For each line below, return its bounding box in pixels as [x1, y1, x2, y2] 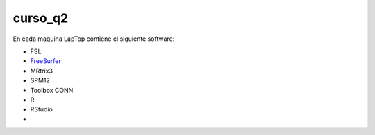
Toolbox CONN [30, 86, 74, 94]
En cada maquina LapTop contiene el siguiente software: [12, 35, 175, 43]
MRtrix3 [30, 66, 53, 75]
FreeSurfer [30, 57, 62, 65]
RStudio [30, 105, 53, 114]
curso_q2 [12, 10, 69, 26]
